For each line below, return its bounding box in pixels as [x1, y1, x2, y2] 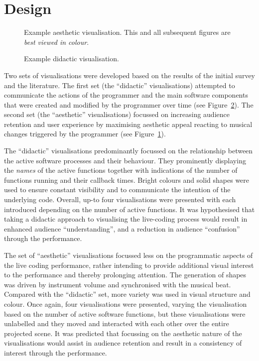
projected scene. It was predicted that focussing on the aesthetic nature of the [4, 328, 242, 338]
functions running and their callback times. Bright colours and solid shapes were [4, 174, 250, 185]
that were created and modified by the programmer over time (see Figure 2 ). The [4, 99, 254, 110]
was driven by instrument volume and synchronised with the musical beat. [4, 279, 231, 289]
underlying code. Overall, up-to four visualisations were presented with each [4, 194, 236, 205]
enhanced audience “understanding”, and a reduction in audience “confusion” [4, 223, 240, 234]
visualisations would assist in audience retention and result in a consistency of [4, 338, 242, 348]
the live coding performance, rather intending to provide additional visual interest [4, 259, 254, 270]
